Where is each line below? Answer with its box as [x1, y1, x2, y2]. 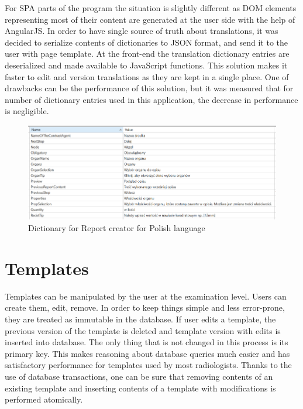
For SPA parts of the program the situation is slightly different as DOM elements [5, 2, 297, 13]
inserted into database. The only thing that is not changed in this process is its [5, 336, 288, 348]
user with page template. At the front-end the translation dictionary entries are [5, 47, 290, 60]
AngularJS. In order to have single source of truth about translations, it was [5, 25, 278, 37]
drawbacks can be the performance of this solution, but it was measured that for [5, 82, 294, 94]
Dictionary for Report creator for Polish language [28, 222, 205, 234]
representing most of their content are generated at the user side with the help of [5, 13, 295, 25]
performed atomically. [5, 393, 83, 405]
